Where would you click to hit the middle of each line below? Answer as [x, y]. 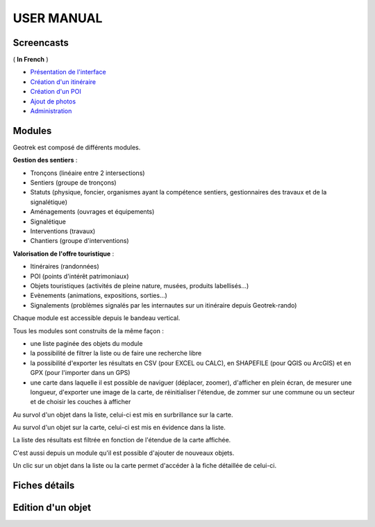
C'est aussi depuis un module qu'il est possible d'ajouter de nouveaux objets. [124, 453]
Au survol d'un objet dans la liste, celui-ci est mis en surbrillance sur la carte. [123, 415]
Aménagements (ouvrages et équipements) [92, 212]
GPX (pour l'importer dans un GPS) [80, 373]
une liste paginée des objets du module [86, 343]
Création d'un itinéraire [63, 82]
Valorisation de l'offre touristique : [64, 253]
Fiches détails [44, 486]
